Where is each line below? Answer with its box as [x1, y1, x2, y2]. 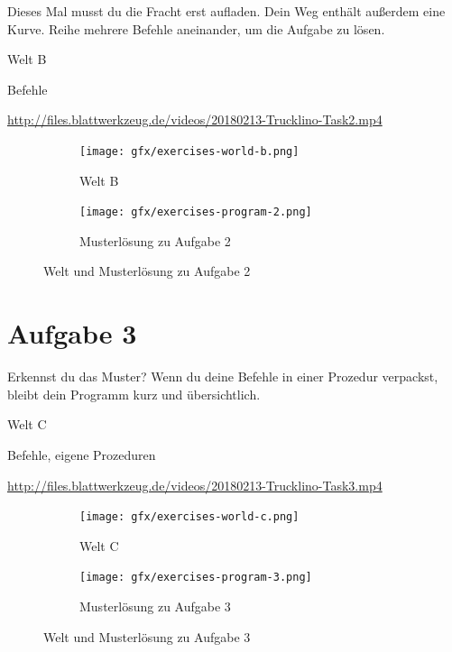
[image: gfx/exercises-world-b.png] [79, 144, 300, 158]
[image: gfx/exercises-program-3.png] [79, 571, 312, 584]
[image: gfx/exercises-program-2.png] [79, 206, 312, 219]
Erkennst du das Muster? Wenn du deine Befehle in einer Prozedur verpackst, [7, 367, 438, 386]
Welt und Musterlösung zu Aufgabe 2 [43, 262, 251, 280]
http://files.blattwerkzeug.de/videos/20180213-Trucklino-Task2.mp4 [7, 110, 383, 129]
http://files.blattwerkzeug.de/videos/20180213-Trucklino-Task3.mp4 [7, 475, 383, 494]
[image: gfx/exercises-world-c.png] [79, 510, 300, 524]
